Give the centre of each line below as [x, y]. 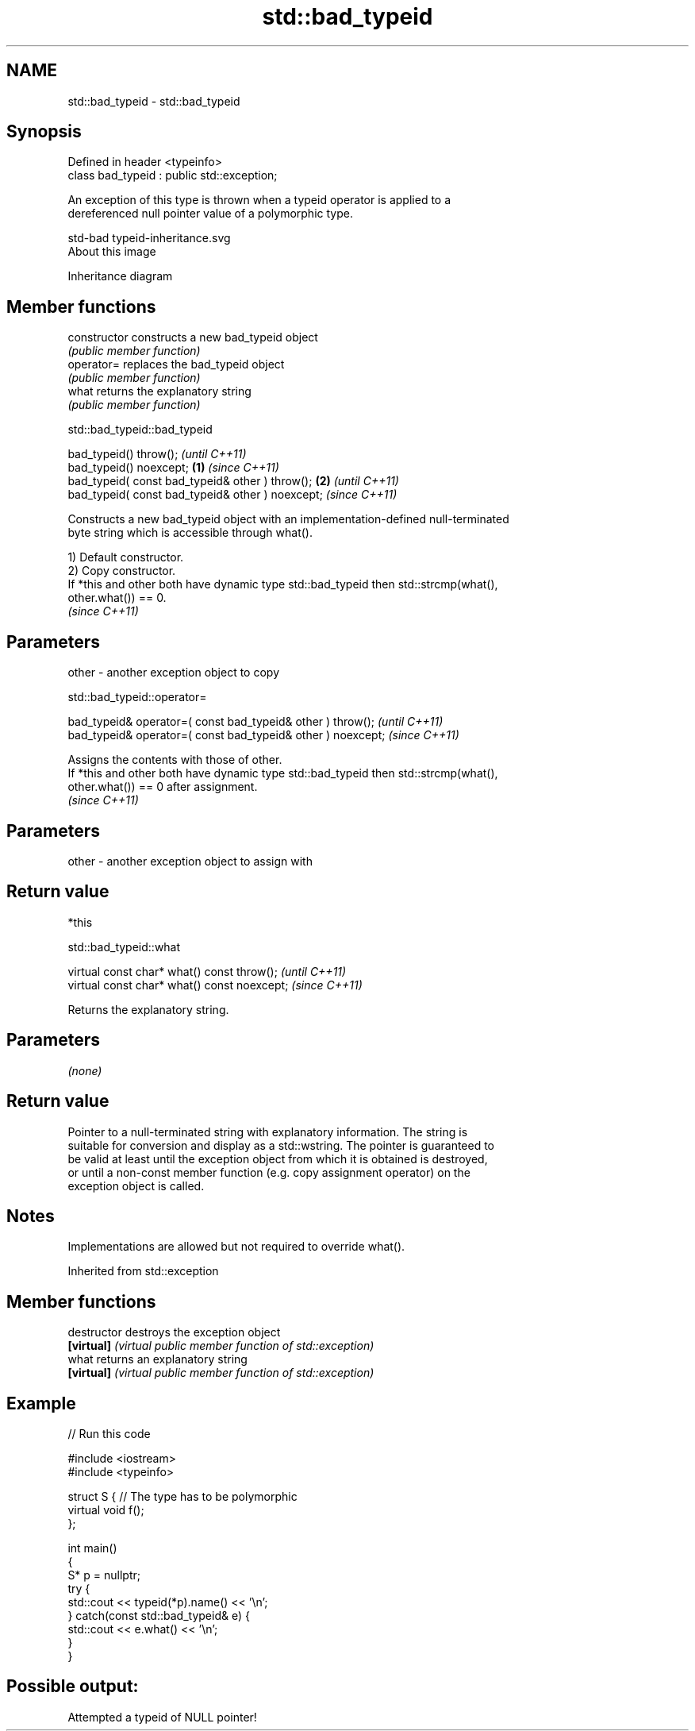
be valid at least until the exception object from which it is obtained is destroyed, [278, 1158]
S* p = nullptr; [104, 1575]
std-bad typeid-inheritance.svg [149, 238]
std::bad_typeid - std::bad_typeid [154, 101]
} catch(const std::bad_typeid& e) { [159, 1616]
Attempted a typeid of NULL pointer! [162, 1717]
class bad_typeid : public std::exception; [173, 175]
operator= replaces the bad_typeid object [176, 364]
